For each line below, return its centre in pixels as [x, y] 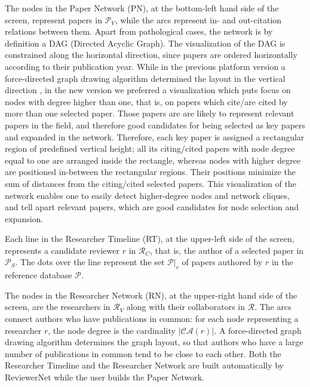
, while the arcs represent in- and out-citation [198, 19]
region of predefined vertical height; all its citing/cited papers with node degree [150, 148]
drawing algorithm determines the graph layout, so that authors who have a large [154, 342]
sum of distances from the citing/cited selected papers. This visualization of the [151, 183]
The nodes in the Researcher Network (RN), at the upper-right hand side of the [151, 295]
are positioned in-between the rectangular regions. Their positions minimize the [151, 172]
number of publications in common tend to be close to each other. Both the [143, 353]
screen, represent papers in [53, 19]
